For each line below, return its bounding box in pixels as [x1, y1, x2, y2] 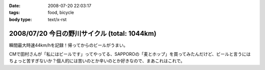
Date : [9, 3, 21, 8]
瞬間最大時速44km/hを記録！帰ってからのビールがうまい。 [9, 42, 128, 48]
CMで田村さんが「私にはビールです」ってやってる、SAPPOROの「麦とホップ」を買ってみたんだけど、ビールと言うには [9, 51, 251, 57]
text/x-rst [48, 16, 67, 22]
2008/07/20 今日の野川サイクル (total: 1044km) [9, 29, 157, 38]
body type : [9, 16, 32, 22]
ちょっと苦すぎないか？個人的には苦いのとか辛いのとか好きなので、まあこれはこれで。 [9, 58, 185, 64]
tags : [9, 10, 20, 16]
